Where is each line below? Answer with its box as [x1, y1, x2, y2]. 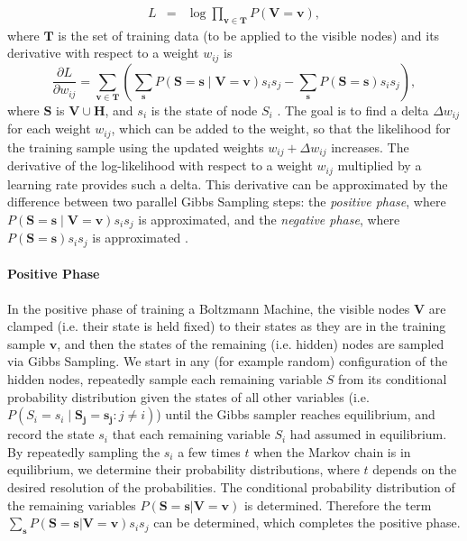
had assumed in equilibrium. [289, 425, 447, 444]
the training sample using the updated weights [7, 137, 264, 156]
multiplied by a [337, 156, 422, 175]
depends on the [372, 460, 457, 479]
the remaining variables [7, 495, 136, 514]
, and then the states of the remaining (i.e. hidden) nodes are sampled [57, 334, 444, 353]
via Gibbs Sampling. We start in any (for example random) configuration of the [7, 352, 448, 371]
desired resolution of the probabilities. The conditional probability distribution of [7, 477, 455, 496]
